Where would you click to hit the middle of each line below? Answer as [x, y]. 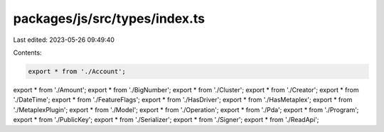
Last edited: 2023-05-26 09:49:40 [64, 40]
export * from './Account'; [77, 71]
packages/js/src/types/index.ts [109, 18]
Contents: [27, 53]
